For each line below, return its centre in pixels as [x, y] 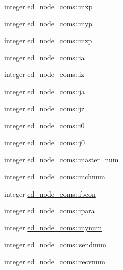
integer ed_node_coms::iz [44, 74]
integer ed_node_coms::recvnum [55, 261]
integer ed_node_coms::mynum [53, 227]
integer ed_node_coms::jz [44, 108]
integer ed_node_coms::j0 [44, 142]
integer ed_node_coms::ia [44, 57]
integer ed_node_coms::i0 [44, 125]
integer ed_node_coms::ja [44, 91]
